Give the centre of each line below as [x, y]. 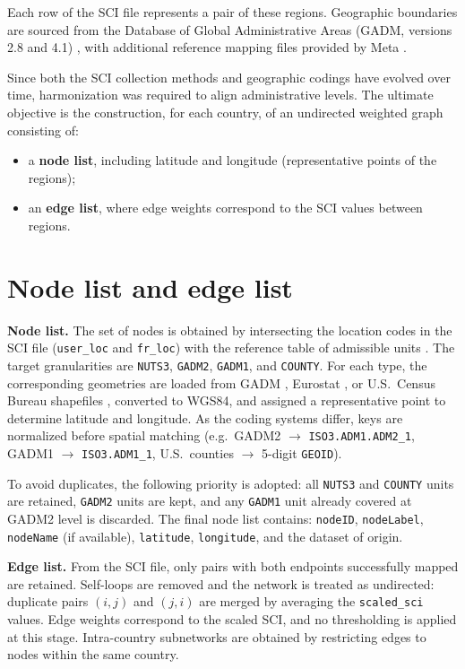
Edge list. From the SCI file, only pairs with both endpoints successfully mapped [233, 566]
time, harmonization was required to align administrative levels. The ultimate [220, 95]
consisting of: [43, 130]
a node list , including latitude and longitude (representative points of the [232, 160]
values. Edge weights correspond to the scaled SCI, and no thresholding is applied [232, 619]
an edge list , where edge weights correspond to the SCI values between [225, 208]
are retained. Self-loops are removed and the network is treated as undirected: [221, 583]
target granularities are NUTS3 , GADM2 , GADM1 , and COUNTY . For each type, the [217, 365]
